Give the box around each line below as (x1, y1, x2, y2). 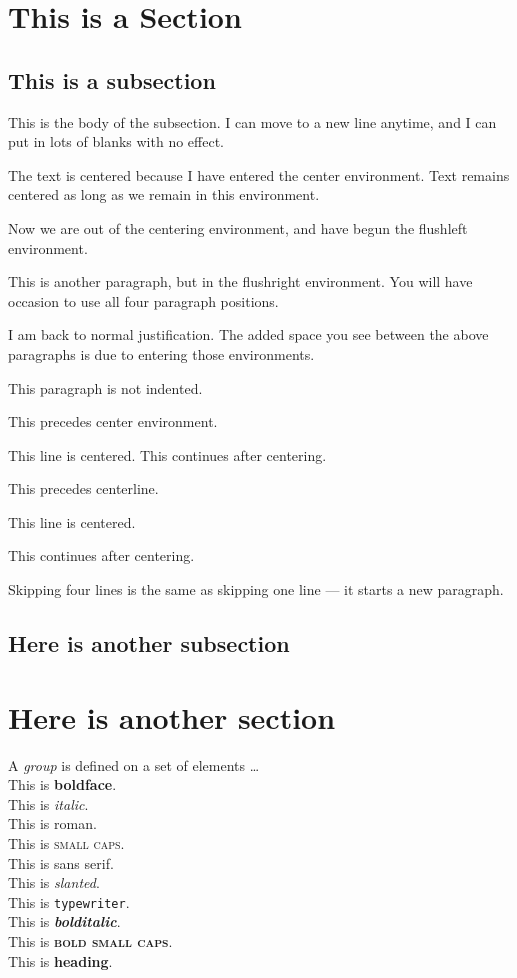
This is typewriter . (8, 891, 130, 912)
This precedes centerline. (8, 478, 159, 499)
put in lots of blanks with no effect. (8, 131, 224, 152)
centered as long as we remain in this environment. (8, 184, 320, 205)
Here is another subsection (8, 628, 290, 659)
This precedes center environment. (8, 411, 218, 432)
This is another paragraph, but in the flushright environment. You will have (8, 271, 473, 292)
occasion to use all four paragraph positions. (8, 290, 279, 311)
